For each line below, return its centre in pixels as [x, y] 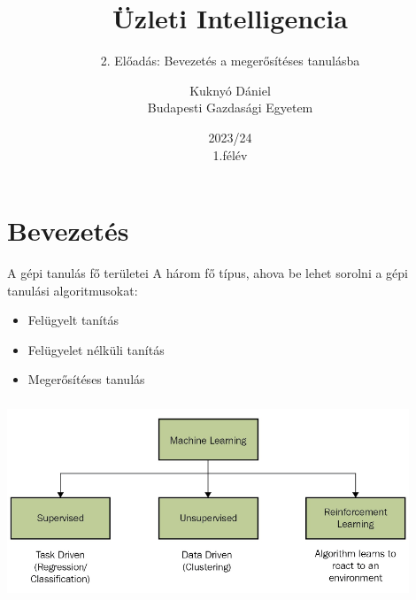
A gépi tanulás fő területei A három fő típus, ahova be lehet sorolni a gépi [208, 273]
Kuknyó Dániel [230, 90]
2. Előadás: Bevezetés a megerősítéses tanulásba [230, 61]
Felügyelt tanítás [73, 320]
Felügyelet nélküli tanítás [96, 349]
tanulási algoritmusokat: [73, 290]
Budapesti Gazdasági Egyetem [230, 108]
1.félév [230, 154]
